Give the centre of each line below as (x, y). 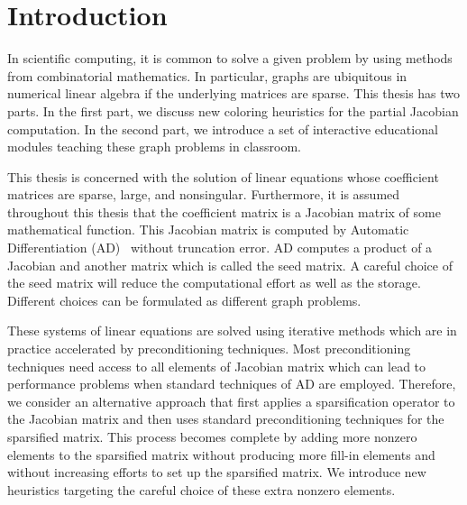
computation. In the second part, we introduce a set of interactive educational (223, 129)
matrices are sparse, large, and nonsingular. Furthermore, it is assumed (204, 194)
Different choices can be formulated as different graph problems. (184, 300)
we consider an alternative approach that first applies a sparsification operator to (231, 401)
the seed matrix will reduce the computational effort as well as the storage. (214, 283)
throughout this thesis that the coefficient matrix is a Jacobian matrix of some (224, 211)
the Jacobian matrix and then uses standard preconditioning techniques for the (226, 419)
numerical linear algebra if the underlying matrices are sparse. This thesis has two (234, 93)
